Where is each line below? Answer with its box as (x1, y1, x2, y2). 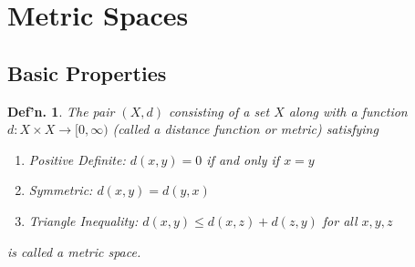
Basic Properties (7, 58, 167, 87)
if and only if (206, 149, 280, 169)
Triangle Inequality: (28, 211, 139, 230)
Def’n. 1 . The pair (7, 101, 115, 120)
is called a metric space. (7, 241, 141, 261)
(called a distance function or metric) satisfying (112, 119, 379, 139)
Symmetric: (28, 180, 93, 200)
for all (322, 211, 358, 230)
